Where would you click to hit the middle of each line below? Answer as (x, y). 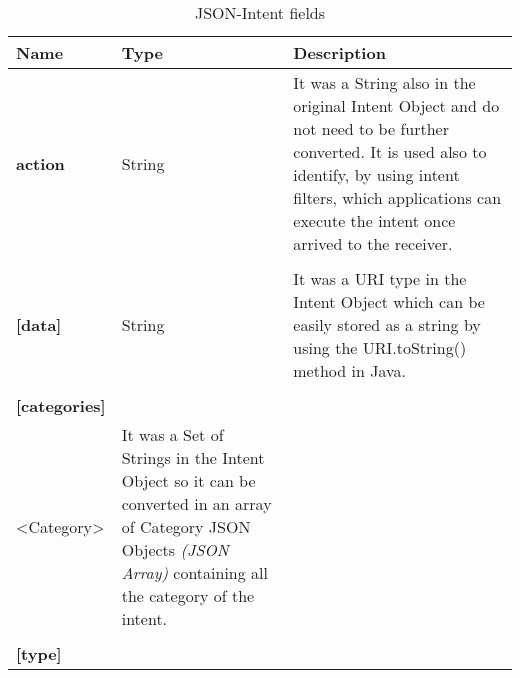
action (40, 163)
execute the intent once (374, 220)
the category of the (188, 595)
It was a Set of (172, 434)
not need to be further (371, 128)
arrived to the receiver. (373, 243)
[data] (39, 324)
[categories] (61, 405)
